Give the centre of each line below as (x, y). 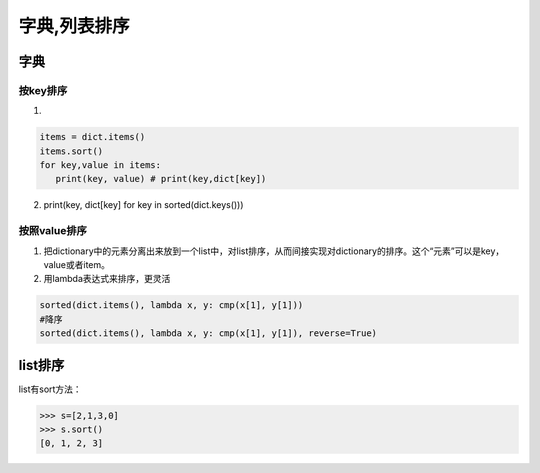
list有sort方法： (50, 389)
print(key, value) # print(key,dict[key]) (161, 179)
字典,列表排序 (74, 26)
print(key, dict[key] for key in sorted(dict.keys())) (143, 205)
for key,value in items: (100, 165)
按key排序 (43, 90)
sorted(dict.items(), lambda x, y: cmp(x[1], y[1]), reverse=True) (208, 333)
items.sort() (71, 151)
